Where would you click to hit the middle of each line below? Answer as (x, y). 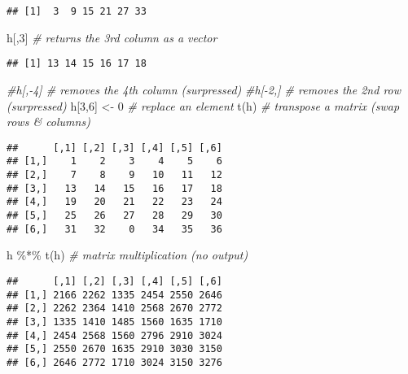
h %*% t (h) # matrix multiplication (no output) (127, 255)
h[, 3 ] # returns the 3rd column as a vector (112, 37)
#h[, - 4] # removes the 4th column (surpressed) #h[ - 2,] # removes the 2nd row (204, 89)
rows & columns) (48, 122)
